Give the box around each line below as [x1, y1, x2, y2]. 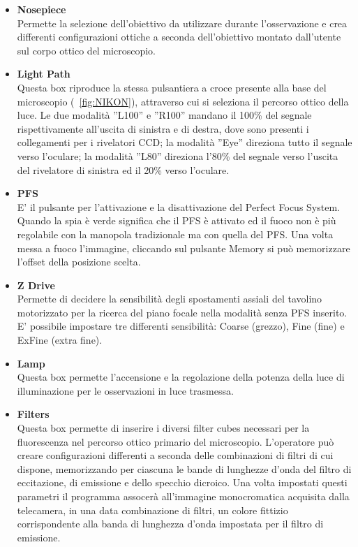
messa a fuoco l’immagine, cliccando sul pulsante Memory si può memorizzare [17, 240, 350, 255]
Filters [17, 407, 50, 421]
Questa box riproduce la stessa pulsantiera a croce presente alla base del [17, 80, 327, 94]
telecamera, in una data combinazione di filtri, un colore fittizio [17, 502, 288, 517]
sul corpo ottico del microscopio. [17, 43, 156, 57]
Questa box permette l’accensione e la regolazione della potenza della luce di [17, 370, 345, 384]
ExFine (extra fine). [17, 333, 103, 347]
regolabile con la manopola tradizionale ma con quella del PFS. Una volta [17, 226, 334, 241]
